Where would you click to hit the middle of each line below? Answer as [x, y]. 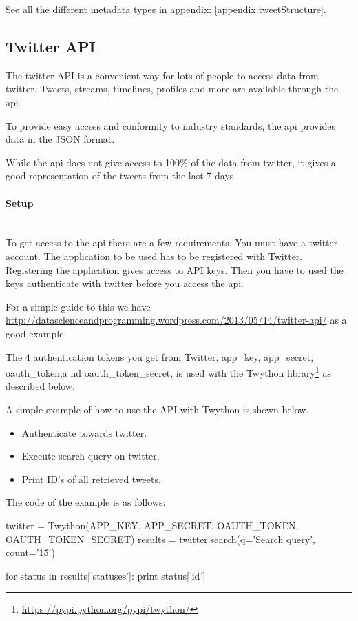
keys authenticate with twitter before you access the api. [125, 283]
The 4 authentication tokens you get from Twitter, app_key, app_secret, [160, 356]
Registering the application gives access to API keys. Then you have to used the [175, 269]
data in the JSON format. [60, 139]
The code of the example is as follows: [86, 502]
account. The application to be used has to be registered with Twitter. [154, 256]
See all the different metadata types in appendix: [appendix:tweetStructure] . [166, 9]
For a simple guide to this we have [78, 306]
